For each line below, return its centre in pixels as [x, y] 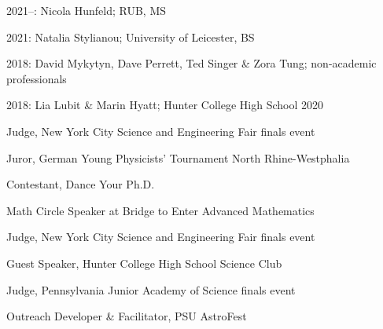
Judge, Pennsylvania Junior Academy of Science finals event [151, 289]
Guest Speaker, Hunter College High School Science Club [144, 263]
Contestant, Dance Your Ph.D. [81, 184]
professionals [37, 78]
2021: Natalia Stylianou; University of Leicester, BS [131, 37]
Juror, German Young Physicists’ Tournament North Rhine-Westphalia [178, 157]
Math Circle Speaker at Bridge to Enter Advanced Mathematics [160, 210]
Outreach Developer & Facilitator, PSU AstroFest [127, 316]
